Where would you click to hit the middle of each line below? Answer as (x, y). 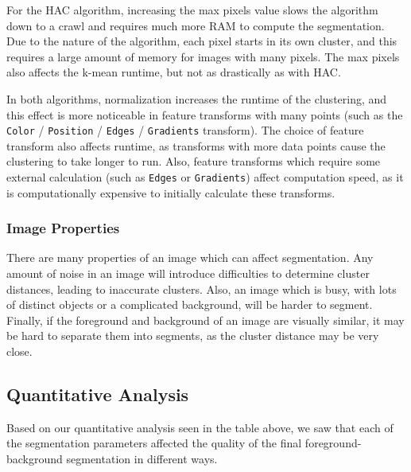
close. (19, 351)
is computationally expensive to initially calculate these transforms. (171, 192)
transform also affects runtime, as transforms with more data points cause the (196, 145)
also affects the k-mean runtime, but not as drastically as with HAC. (174, 72)
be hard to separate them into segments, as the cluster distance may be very (193, 335)
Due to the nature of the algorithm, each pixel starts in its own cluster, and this (202, 41)
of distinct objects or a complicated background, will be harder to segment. (190, 304)
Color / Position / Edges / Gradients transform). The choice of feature (185, 130)
